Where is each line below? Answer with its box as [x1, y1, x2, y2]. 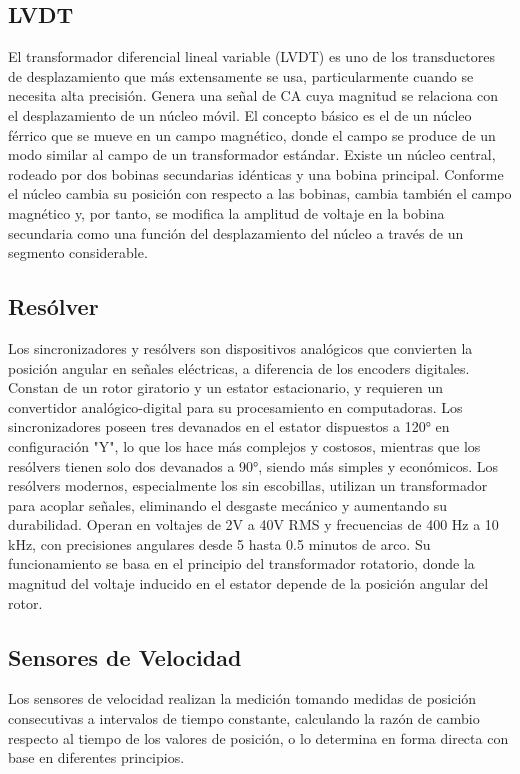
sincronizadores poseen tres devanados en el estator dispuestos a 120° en [8, 416, 450, 437]
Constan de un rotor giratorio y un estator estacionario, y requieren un [8, 377, 443, 398]
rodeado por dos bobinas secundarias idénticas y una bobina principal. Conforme [8, 163, 504, 184]
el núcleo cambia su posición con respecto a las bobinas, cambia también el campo [8, 183, 512, 204]
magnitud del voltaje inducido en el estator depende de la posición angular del [8, 573, 489, 594]
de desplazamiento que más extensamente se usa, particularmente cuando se [8, 65, 474, 86]
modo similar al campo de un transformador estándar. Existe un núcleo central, [8, 144, 496, 165]
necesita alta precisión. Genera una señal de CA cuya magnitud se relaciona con [8, 85, 499, 106]
